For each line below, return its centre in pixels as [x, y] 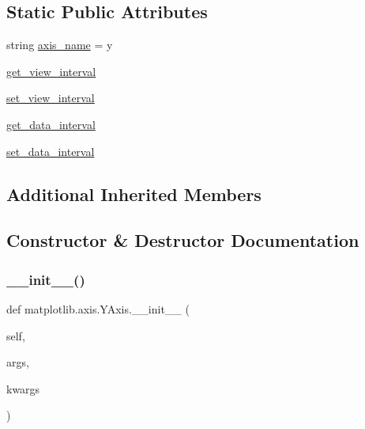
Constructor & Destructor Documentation [183, 240]
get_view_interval [51, 71]
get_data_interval [51, 124]
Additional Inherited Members [134, 194]
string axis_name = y [60, 45]
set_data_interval [51, 151]
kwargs [23, 388]
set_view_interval [51, 98]
